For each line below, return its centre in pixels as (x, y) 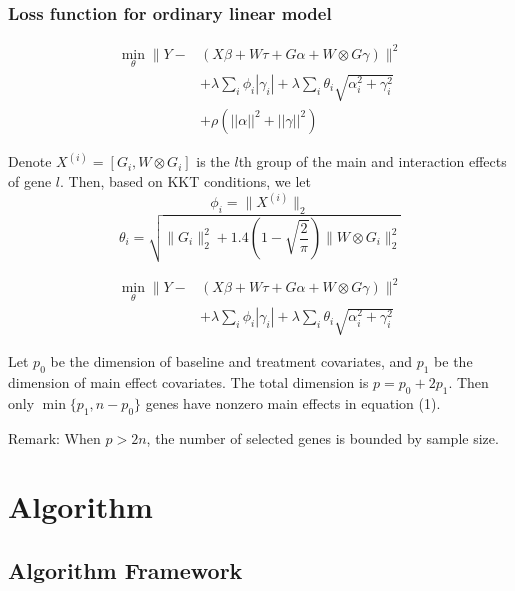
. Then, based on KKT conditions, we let (185, 181)
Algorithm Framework (125, 570)
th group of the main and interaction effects (372, 161)
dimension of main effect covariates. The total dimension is (188, 382)
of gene (30, 181)
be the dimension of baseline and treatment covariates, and (231, 361)
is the (213, 161)
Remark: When (54, 437)
